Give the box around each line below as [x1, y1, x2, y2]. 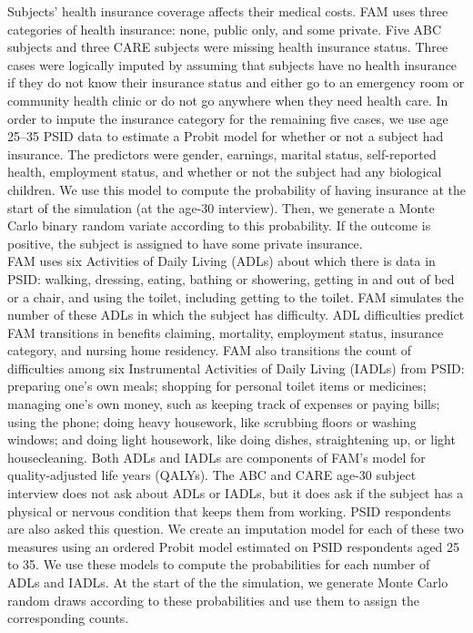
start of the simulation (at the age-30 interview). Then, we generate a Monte [7, 198, 435, 217]
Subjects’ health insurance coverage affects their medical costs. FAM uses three [7, 2, 448, 20]
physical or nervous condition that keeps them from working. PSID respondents [7, 501, 451, 520]
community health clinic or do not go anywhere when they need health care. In [7, 90, 448, 109]
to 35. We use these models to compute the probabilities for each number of [7, 555, 430, 574]
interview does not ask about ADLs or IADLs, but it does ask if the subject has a [7, 484, 464, 503]
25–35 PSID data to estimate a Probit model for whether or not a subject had [7, 127, 444, 146]
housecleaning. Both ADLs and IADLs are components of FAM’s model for [7, 447, 426, 466]
